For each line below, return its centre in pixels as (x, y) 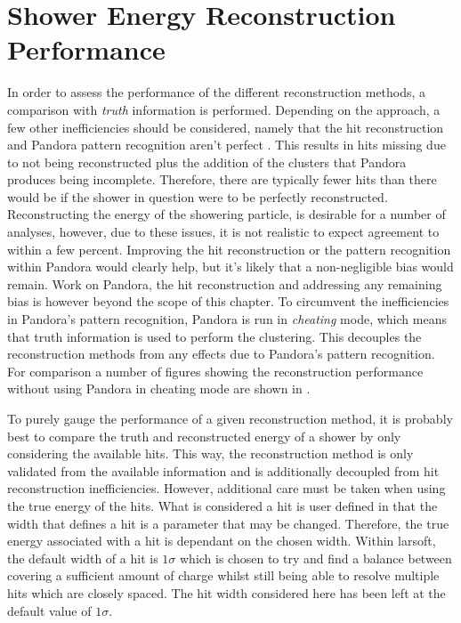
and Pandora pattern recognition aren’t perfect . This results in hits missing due (226, 145)
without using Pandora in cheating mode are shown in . (159, 388)
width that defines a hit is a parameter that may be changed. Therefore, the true (228, 523)
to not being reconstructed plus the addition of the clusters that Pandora (207, 162)
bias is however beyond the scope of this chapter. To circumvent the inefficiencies (228, 301)
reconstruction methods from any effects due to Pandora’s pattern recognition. (221, 354)
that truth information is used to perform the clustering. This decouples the (214, 336)
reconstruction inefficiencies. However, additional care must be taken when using (226, 488)
